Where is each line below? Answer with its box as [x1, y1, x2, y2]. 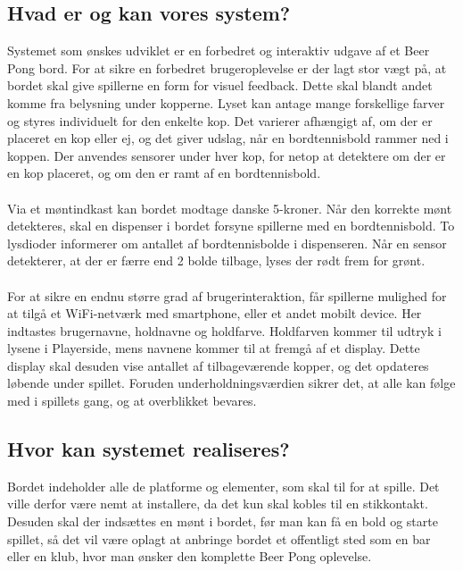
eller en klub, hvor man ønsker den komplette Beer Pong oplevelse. [7, 547, 372, 566]
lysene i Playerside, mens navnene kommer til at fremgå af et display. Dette [7, 339, 420, 357]
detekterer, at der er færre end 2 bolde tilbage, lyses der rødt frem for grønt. [7, 251, 426, 270]
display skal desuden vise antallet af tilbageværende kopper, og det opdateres [7, 356, 429, 374]
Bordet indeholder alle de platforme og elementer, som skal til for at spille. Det [7, 476, 440, 495]
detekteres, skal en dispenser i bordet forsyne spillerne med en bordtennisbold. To [7, 216, 455, 235]
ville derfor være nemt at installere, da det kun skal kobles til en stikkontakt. [7, 494, 428, 513]
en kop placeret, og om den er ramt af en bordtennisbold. [7, 164, 321, 182]
